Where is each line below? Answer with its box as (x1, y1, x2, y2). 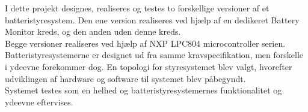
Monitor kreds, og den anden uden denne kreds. (5, 25, 181, 38)
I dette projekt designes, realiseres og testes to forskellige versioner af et (5, 2, 269, 14)
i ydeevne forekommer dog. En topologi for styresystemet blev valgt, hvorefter (5, 60, 292, 72)
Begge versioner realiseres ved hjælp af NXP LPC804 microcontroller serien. (5, 37, 286, 49)
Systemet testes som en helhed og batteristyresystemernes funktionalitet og (5, 84, 282, 96)
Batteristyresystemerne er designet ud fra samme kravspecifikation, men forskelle (5, 49, 304, 61)
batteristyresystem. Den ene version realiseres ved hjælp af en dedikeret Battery (5, 13, 300, 26)
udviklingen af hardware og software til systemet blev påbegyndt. (5, 72, 246, 84)
